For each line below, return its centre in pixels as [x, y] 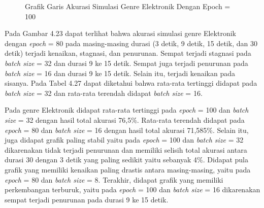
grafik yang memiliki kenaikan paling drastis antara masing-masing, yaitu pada [128, 169]
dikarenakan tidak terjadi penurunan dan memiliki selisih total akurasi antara [126, 149]
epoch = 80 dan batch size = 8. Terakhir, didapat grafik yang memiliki [114, 179]
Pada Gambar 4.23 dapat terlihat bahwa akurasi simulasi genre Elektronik [120, 33]
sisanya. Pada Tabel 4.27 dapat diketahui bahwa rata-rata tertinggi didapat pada [131, 83]
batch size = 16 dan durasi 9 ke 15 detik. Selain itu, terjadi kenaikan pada [120, 73]
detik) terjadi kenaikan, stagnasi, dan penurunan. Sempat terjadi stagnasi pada [128, 53]
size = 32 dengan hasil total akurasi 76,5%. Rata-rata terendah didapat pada [125, 119]
